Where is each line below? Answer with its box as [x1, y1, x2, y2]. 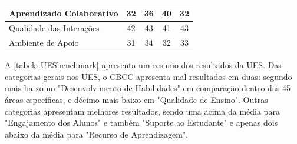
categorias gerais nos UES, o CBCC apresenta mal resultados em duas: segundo [5, 70, 292, 82]
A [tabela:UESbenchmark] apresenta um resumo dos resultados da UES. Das [5, 59, 282, 71]
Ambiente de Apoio [9, 36, 79, 49]
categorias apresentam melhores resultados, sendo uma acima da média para [5, 105, 280, 117]
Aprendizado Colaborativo [9, 6, 118, 19]
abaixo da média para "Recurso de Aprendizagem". [5, 128, 189, 140]
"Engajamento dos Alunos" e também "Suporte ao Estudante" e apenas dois [5, 116, 278, 129]
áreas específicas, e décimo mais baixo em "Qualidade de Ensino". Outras [5, 93, 268, 106]
